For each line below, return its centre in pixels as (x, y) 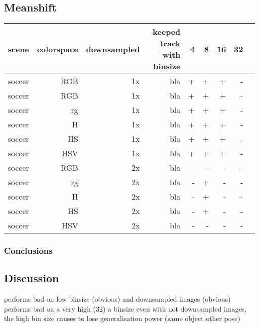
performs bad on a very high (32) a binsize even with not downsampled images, (125, 308)
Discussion (32, 278)
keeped (167, 32)
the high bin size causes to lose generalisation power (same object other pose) (122, 318)
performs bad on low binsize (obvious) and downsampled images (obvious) (117, 299)
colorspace (58, 49)
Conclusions (28, 251)
